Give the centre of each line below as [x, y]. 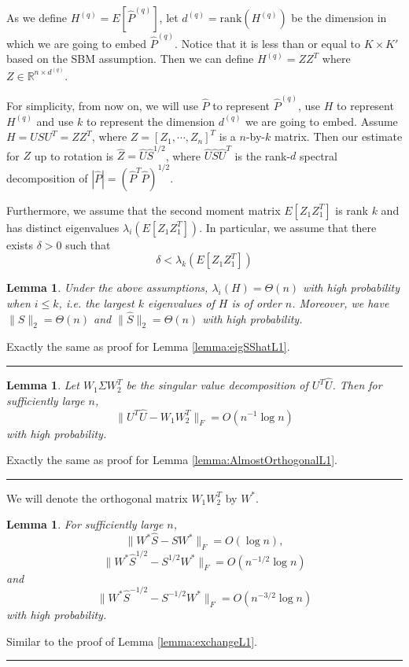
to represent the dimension [151, 121]
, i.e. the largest [96, 302]
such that [88, 244]
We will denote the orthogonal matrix [97, 497]
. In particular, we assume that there [288, 227]
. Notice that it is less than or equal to [267, 43]
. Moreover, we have [341, 302]
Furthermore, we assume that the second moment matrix [144, 210]
